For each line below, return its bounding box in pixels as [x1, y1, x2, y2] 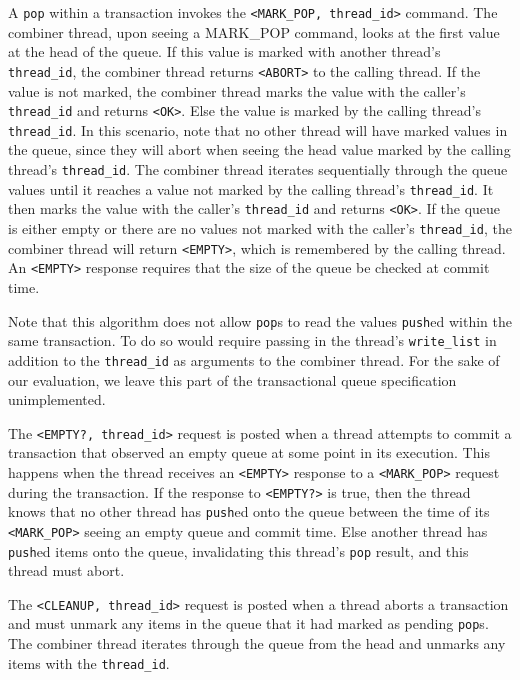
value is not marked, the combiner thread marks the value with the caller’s [8, 80, 466, 101]
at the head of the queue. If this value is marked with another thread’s [8, 41, 441, 62]
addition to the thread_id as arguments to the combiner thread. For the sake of [8, 349, 500, 370]
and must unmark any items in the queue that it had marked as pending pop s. [8, 613, 489, 634]
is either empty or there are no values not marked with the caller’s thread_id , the [8, 217, 512, 238]
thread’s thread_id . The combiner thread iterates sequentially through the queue [8, 159, 508, 179]
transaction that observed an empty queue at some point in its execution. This [8, 442, 490, 463]
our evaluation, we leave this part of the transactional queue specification [8, 369, 457, 390]
